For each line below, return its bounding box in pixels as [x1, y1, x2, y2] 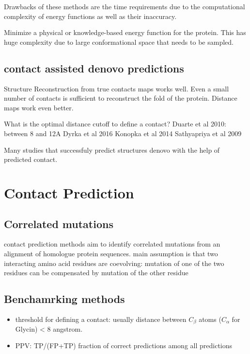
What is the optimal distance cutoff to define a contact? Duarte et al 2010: [4, 119, 226, 129]
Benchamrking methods [4, 291, 125, 306]
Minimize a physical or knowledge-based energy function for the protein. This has [4, 27, 246, 37]
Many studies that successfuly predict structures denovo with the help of [4, 144, 220, 155]
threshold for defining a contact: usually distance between [15, 314, 187, 324]
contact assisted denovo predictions [4, 60, 184, 75]
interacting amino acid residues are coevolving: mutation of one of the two [4, 258, 224, 268]
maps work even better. [4, 102, 74, 112]
